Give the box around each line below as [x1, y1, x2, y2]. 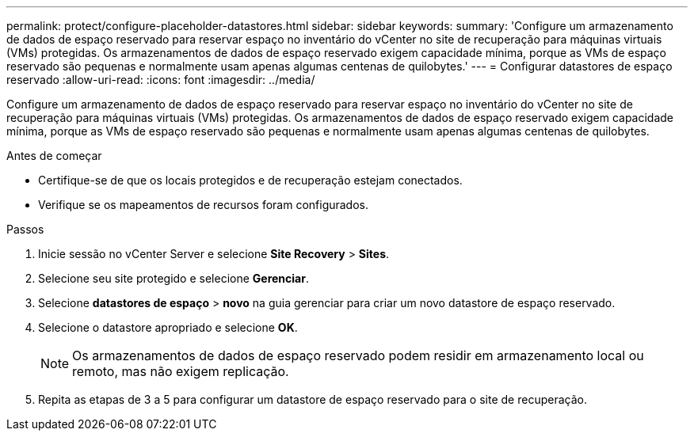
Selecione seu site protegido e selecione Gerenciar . [38, 272, 309, 285]
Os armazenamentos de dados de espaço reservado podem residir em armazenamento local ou [72, 348, 644, 363]
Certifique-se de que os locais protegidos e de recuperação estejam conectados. [38, 173, 463, 187]
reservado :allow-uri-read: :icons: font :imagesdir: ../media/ [6, 73, 315, 86]
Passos [6, 222, 44, 236]
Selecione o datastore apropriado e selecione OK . [38, 321, 298, 334]
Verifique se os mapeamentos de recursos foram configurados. [38, 198, 369, 211]
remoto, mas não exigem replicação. [72, 363, 289, 379]
